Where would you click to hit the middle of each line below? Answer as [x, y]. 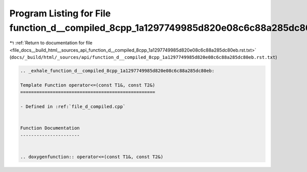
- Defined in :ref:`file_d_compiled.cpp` [73, 107]
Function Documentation [50, 128]
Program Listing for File [60, 13]
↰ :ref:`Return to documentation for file [51, 43]
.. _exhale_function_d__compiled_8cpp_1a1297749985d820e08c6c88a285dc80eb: [117, 71]
